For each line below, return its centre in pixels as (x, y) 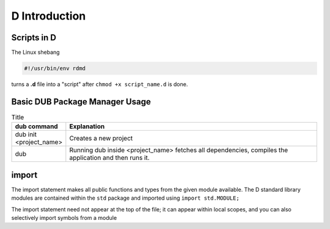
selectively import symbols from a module (64, 218)
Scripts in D (34, 38)
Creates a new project (101, 139)
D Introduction (49, 16)
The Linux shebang (36, 53)
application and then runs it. (109, 158)
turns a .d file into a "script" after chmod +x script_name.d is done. (100, 84)
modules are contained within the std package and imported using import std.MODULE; (125, 198)
